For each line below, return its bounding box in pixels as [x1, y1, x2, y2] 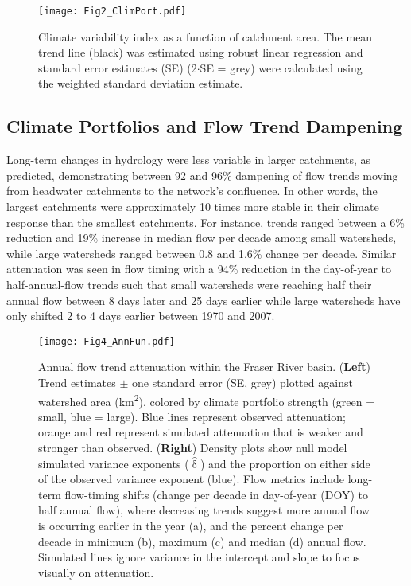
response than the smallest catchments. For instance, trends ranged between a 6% [6, 213, 405, 230]
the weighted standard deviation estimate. [38, 75, 243, 92]
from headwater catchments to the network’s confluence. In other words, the [6, 182, 378, 199]
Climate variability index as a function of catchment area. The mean [38, 28, 373, 45]
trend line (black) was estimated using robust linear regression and [38, 44, 363, 61]
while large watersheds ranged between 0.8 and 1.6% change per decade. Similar [6, 244, 397, 261]
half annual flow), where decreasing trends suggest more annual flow [38, 502, 370, 518]
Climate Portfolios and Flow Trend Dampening [6, 114, 403, 139]
